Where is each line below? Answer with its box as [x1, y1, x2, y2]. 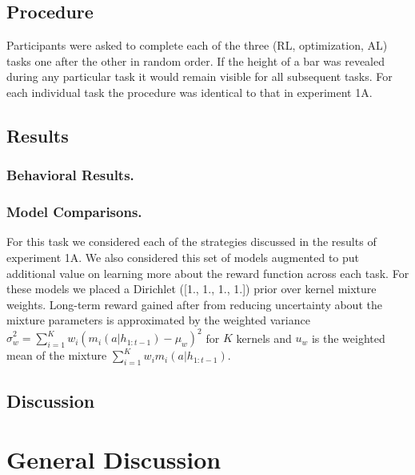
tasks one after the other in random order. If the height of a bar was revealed [6, 52, 385, 69]
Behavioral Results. [6, 165, 134, 185]
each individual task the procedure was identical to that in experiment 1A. [6, 83, 373, 100]
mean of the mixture [6, 347, 107, 364]
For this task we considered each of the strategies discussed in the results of [6, 233, 377, 250]
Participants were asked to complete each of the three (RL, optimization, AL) [6, 37, 388, 54]
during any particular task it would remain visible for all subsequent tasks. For [6, 68, 393, 85]
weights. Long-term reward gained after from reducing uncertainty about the [6, 296, 382, 312]
